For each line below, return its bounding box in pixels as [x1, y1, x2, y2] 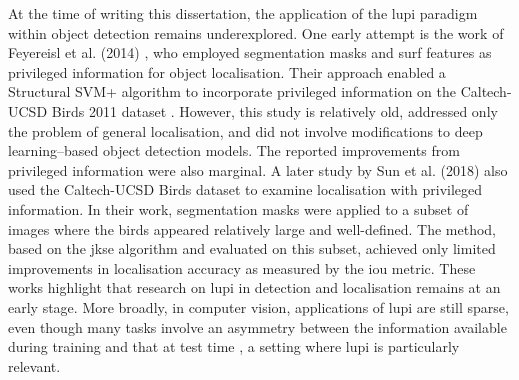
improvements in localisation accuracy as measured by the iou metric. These [8, 257, 476, 278]
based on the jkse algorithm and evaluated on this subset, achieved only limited [8, 238, 496, 259]
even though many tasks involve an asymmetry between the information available [8, 316, 507, 337]
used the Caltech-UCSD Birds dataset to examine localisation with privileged [8, 179, 483, 200]
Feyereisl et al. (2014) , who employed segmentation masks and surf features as [8, 42, 492, 63]
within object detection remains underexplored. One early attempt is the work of [8, 22, 504, 43]
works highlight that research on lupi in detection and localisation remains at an [8, 277, 501, 298]
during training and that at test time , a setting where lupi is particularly [8, 336, 460, 357]
